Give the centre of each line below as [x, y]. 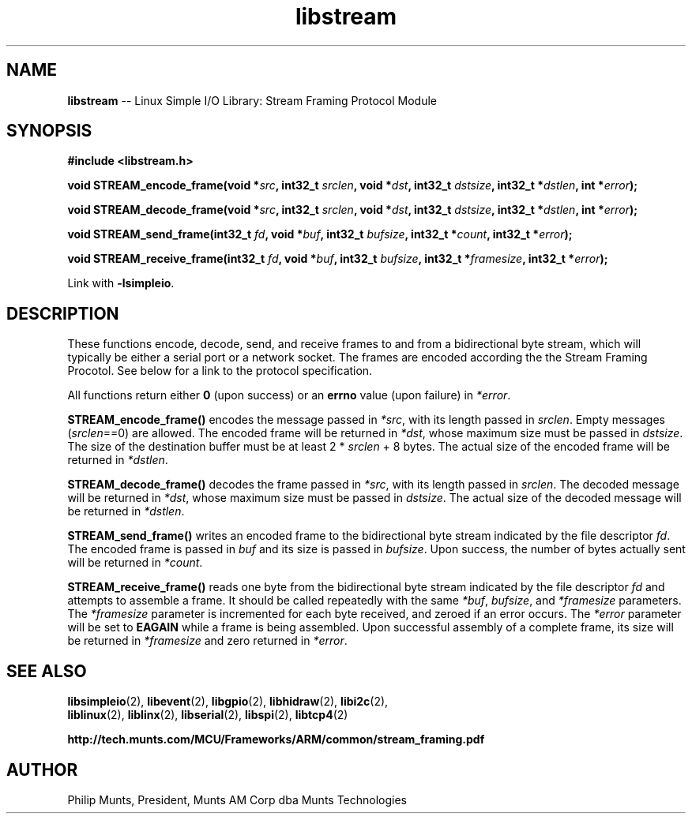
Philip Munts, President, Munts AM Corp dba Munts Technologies [237, 799]
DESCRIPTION [63, 313]
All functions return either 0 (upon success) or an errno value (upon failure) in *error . [289, 395]
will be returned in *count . [135, 563]
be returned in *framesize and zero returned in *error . [207, 641]
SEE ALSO [47, 671]
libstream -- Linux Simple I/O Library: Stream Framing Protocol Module [252, 100]
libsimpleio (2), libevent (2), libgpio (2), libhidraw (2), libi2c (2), [228, 702]
